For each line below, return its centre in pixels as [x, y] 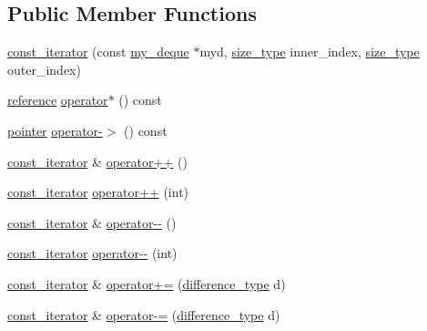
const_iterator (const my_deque [98, 52]
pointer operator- [55, 130]
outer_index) [44, 69]
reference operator [58, 100]
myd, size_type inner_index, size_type [310, 52]
